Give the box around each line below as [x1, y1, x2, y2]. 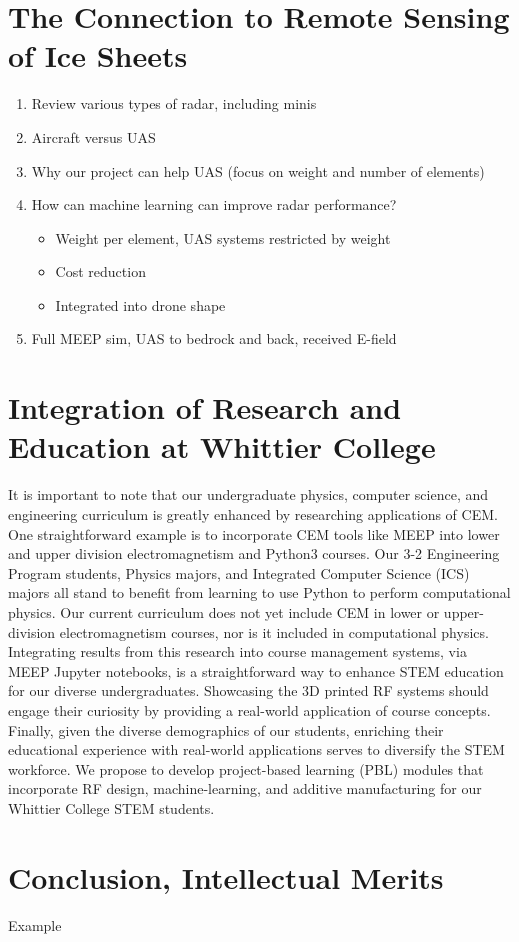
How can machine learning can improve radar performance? [31, 194, 397, 215]
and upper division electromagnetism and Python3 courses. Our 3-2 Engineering [8, 543, 500, 564]
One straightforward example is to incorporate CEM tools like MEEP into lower [8, 523, 500, 544]
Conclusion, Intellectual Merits [8, 856, 444, 897]
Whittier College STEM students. [8, 797, 215, 818]
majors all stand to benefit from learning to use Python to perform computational [8, 582, 511, 603]
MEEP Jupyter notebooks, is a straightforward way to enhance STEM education [8, 660, 504, 681]
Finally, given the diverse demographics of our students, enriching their [8, 719, 444, 740]
